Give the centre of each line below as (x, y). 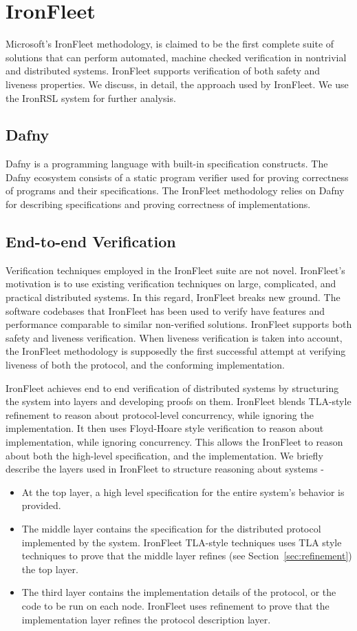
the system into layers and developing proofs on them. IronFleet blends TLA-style (178, 401)
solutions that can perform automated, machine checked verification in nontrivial (176, 57)
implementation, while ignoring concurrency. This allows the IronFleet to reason (174, 442)
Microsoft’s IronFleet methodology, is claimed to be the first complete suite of (170, 44)
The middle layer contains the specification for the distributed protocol (171, 528)
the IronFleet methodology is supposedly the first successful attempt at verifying (176, 351)
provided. (41, 505)
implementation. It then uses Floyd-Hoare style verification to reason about (165, 428)
